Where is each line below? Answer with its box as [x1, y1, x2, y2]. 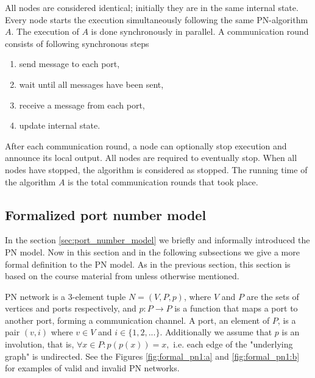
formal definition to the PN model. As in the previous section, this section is [5, 257, 291, 270]
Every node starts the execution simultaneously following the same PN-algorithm [5, 13, 308, 26]
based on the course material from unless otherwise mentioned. [5, 269, 239, 282]
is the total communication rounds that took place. [68, 175, 258, 188]
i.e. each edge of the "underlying [173, 338, 293, 351]
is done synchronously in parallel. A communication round [91, 25, 309, 38]
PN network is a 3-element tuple [5, 290, 126, 302]
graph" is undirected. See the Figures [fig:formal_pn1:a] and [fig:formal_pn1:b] [5, 349, 300, 362]
